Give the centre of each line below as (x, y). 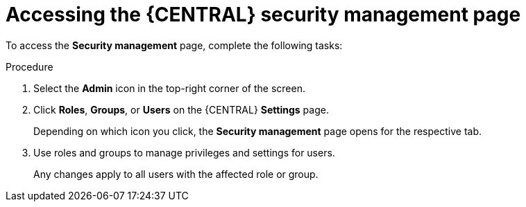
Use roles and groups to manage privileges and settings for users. (184, 152)
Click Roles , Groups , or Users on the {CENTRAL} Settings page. (181, 109)
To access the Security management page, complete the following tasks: (174, 45)
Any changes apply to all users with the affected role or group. (176, 174)
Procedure (29, 66)
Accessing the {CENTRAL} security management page (263, 15)
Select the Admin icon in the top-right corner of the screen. (169, 88)
